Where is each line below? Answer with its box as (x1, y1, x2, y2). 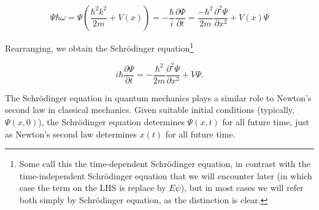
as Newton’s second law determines (5, 127, 137, 140)
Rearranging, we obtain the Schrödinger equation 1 (5, 40, 194, 54)
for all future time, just (222, 115, 309, 128)
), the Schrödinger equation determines (38, 115, 185, 128)
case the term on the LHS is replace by (19, 181, 166, 194)
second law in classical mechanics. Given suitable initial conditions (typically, (5, 103, 294, 116)
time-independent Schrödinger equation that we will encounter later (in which (19, 169, 312, 182)
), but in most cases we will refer (180, 181, 304, 194)
